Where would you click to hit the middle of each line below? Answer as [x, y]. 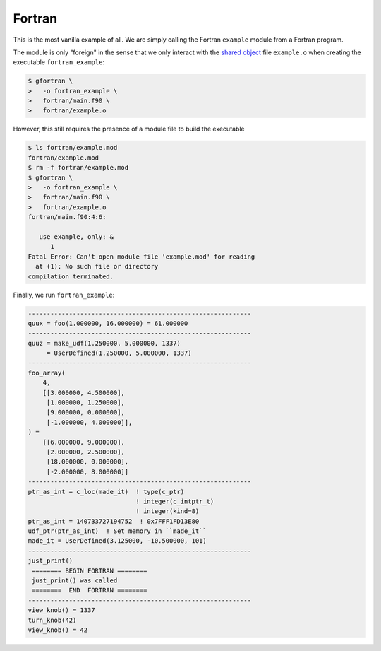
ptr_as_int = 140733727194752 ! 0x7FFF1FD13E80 [114, 521]
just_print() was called [75, 581]
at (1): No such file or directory [97, 266]
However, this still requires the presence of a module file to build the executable [129, 129]
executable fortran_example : [59, 62]
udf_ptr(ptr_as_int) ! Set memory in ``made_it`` [117, 531]
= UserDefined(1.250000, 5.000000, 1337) [119, 353]
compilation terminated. [71, 276]
